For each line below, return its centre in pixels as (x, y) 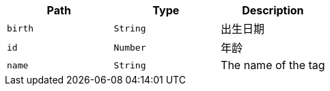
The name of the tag (273, 65)
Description (273, 10)
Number (130, 47)
